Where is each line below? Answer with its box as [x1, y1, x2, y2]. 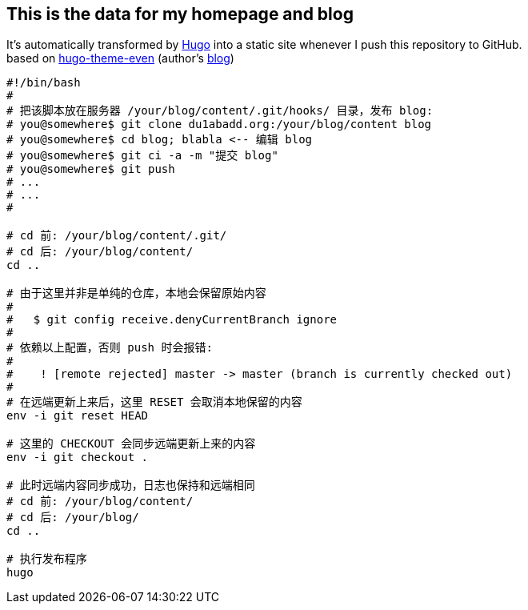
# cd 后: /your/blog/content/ [6, 245, 194, 259]
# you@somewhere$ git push [6, 163, 175, 176]
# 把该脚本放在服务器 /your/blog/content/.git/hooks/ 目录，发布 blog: [6, 104, 434, 118]
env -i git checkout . [6, 451, 149, 464]
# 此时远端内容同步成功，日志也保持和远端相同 [6, 479, 255, 492]
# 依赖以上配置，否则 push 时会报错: [6, 341, 213, 355]
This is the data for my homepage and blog [6, 4, 354, 24]
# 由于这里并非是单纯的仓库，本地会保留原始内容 [6, 287, 266, 300]
